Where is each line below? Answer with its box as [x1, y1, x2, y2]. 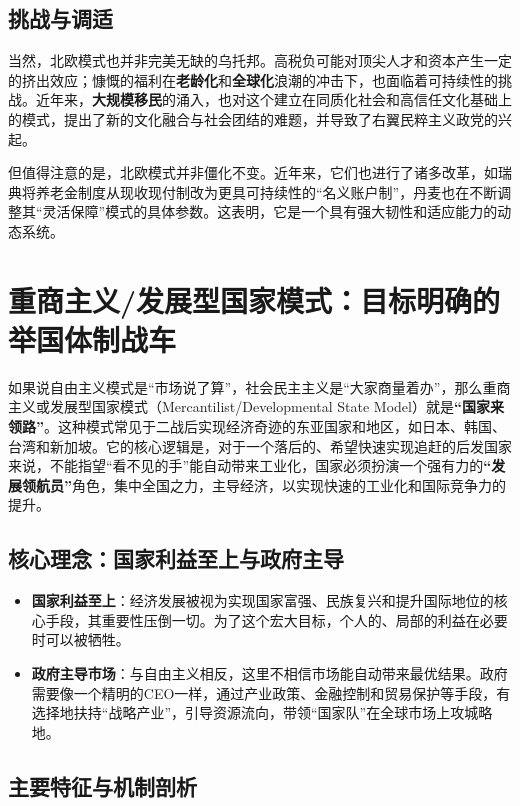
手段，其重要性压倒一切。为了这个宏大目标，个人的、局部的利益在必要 [45, 609, 508, 630]
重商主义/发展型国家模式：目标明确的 [8, 279, 501, 320]
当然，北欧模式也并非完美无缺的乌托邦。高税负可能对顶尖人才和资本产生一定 [8, 50, 512, 71]
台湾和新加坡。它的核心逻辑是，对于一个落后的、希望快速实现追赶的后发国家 [8, 435, 512, 456]
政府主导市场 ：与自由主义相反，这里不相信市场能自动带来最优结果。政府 [31, 663, 508, 683]
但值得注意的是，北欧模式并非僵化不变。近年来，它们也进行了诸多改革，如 [8, 162, 498, 183]
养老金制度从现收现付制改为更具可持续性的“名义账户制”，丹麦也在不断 [35, 181, 498, 202]
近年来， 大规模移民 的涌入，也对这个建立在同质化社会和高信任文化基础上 [35, 89, 512, 110]
